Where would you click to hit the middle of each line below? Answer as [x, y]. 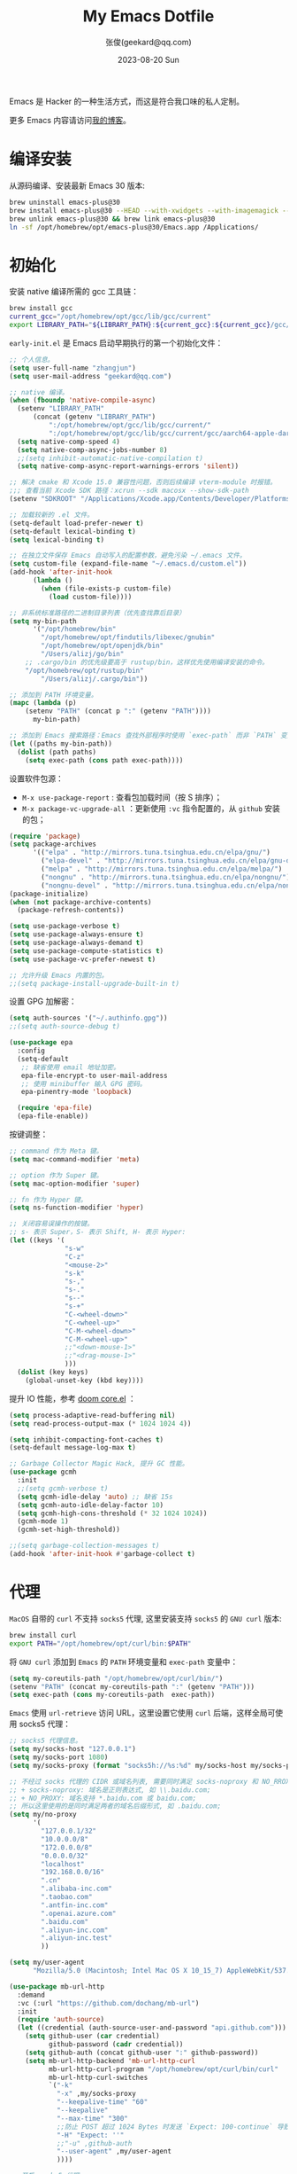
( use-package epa [41, 1043]
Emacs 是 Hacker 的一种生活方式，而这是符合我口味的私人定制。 [127, 101]
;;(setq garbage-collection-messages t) [85, 1546]
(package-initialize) [49, 894]
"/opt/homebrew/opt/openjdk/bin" [103, 646]
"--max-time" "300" [92, 2118]
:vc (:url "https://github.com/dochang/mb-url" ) [108, 2003]
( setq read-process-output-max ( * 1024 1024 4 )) [100, 1423]
